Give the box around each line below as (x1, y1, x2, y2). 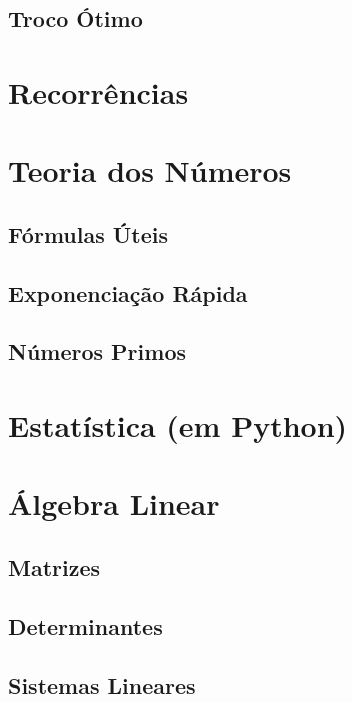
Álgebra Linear (8, 483, 220, 524)
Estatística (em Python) (8, 405, 348, 446)
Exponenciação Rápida (8, 277, 248, 308)
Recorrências (8, 71, 189, 112)
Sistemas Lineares (8, 669, 196, 700)
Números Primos (8, 336, 186, 367)
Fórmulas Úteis (8, 218, 169, 249)
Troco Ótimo (8, 3, 143, 34)
